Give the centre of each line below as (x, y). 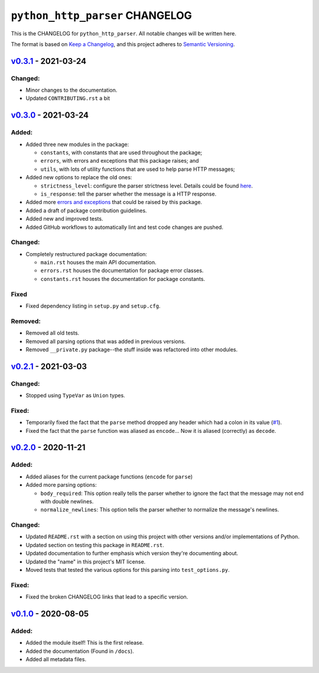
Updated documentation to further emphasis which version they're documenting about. (132, 554)
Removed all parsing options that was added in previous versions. (106, 341)
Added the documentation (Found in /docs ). (80, 651)
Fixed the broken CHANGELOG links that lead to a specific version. (107, 597)
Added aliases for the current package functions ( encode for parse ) (109, 477)
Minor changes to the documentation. (71, 90)
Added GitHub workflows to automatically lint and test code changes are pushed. (125, 227)
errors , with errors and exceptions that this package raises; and (120, 161)
